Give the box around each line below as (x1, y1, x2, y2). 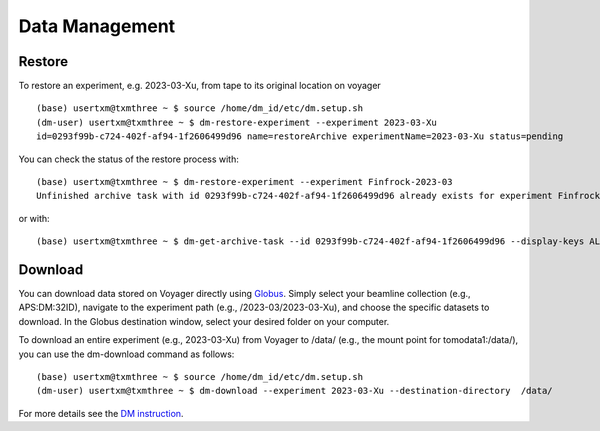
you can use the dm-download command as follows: (18, 348, 235, 360)
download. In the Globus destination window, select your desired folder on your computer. (18, 315, 390, 327)
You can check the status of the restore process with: (18, 153, 240, 165)
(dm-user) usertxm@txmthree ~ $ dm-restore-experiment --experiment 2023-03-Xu (36, 116, 437, 128)
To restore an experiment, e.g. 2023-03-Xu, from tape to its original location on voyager (18, 80, 382, 92)
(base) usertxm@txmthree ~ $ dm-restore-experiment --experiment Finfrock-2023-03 (36, 176, 453, 188)
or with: (18, 212, 50, 224)
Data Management (18, 15, 176, 37)
